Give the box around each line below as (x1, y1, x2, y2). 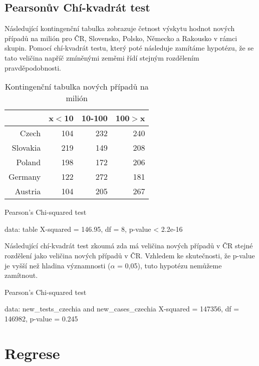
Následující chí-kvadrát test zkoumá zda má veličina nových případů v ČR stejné (5, 240, 253, 251)
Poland (16, 156, 41, 168)
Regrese (5, 342, 60, 363)
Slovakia (12, 142, 41, 154)
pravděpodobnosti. (5, 62, 61, 73)
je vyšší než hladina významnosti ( (5, 260, 111, 270)
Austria (15, 185, 41, 197)
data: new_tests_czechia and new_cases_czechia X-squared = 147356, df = (5, 303, 239, 314)
